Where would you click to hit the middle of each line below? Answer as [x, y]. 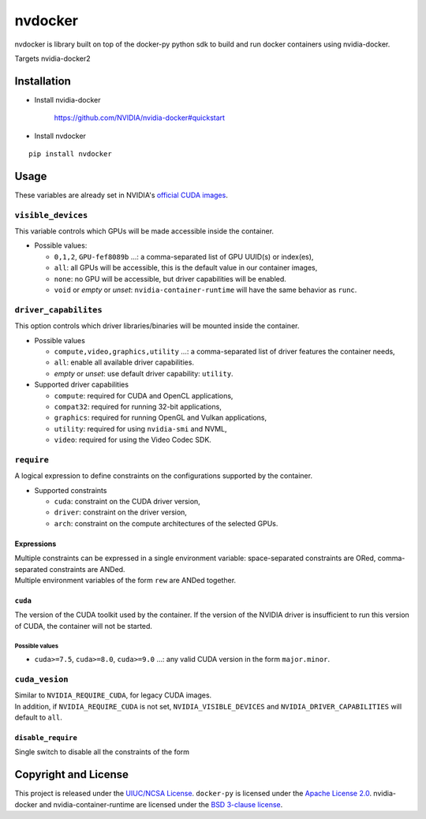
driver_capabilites [58, 310]
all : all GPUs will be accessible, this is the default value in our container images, [186, 267]
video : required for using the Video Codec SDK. [133, 440]
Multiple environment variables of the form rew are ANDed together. [125, 580]
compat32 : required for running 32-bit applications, [138, 406]
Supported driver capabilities [82, 385]
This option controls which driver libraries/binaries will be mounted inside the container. [157, 326]
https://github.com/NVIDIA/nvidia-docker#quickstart [139, 118]
